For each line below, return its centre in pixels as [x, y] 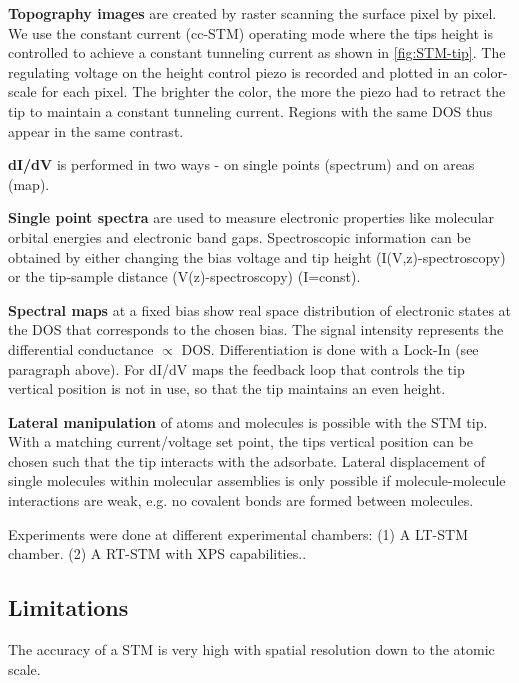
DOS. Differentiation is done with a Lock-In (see [330, 348]
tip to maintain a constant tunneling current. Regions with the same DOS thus [250, 110]
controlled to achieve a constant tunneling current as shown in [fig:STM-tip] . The [257, 52]
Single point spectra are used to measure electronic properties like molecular [251, 217]
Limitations [68, 607]
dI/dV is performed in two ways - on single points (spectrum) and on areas [241, 164]
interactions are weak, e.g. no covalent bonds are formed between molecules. [241, 500]
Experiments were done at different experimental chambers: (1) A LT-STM [238, 533]
